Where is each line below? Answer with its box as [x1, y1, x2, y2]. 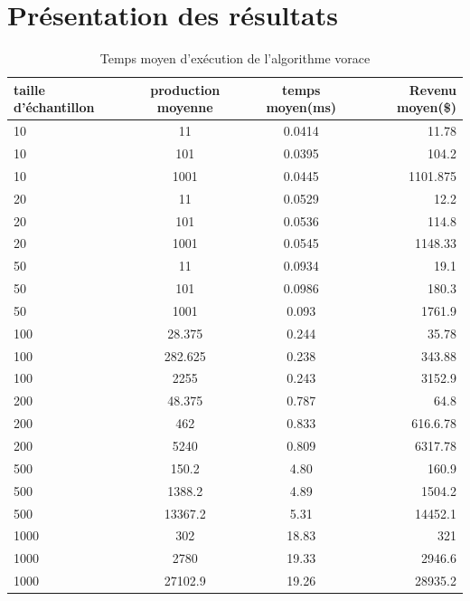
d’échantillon [14, 98, 95, 117]
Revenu [409, 80, 456, 99]
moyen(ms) [266, 98, 337, 117]
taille [14, 80, 45, 99]
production [150, 80, 221, 99]
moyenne [156, 98, 213, 117]
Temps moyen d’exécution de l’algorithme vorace [99, 49, 371, 68]
